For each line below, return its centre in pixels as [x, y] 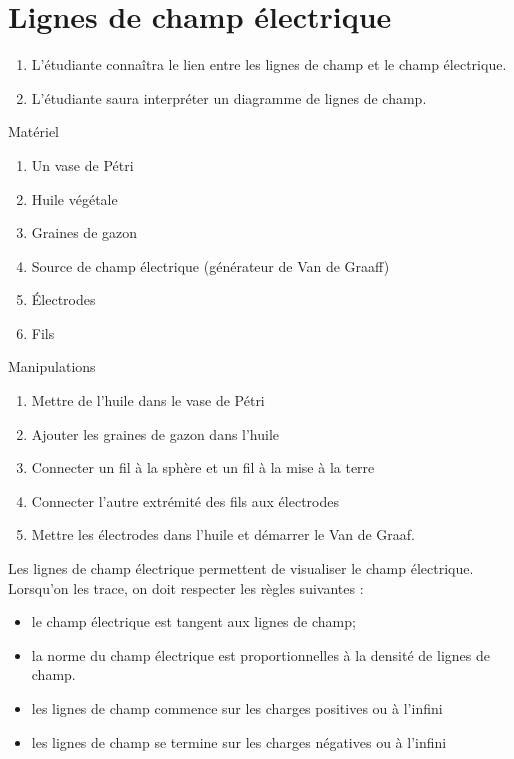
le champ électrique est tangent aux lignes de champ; [193, 621]
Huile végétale [74, 198]
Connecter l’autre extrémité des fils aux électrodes [185, 500]
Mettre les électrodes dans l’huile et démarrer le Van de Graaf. [223, 534]
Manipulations [52, 366]
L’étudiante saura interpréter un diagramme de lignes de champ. [229, 97]
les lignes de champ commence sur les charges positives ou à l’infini [237, 708]
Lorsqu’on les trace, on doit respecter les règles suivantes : [186, 587]
